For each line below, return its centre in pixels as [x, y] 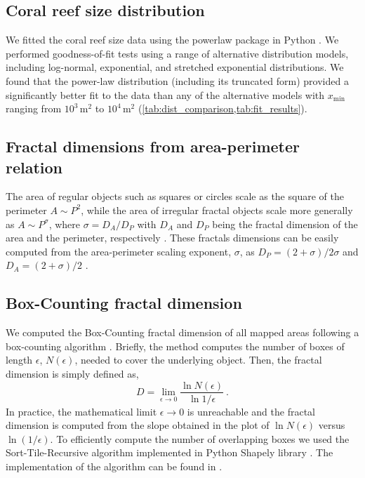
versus [332, 425]
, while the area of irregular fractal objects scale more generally [217, 210]
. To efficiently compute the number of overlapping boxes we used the [200, 438]
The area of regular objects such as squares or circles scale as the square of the [175, 196]
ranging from [34, 108]
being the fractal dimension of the [285, 224]
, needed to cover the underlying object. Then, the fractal [198, 360]
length [19, 360]
